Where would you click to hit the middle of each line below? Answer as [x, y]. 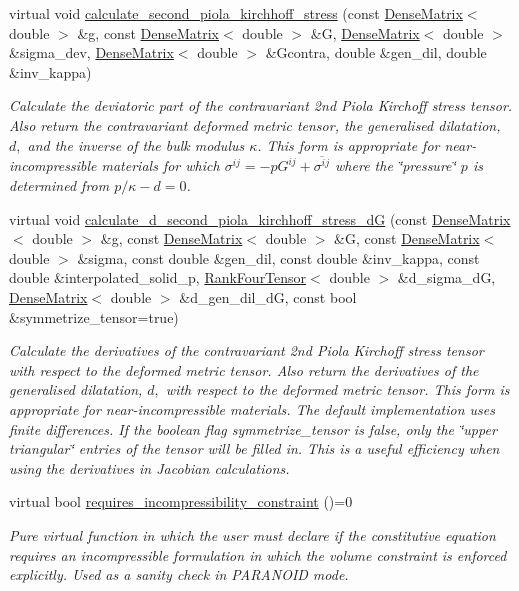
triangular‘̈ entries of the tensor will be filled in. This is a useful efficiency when [254, 448]
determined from [59, 185]
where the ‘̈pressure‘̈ [395, 165]
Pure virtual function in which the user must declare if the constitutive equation [252, 534]
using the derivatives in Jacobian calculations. [149, 467]
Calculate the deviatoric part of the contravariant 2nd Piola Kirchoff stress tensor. [261, 105]
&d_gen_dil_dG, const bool [268, 297]
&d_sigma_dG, [446, 277]
